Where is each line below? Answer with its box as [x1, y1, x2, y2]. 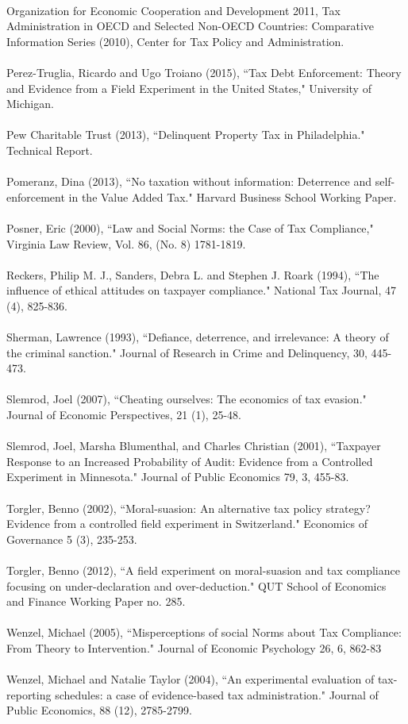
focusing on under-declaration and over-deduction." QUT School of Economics [6, 577, 387, 594]
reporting [6, 686, 52, 703]
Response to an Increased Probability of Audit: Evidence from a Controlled [6, 452, 373, 469]
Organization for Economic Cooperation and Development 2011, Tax [6, 2, 341, 18]
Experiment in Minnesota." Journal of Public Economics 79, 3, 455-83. [6, 468, 349, 485]
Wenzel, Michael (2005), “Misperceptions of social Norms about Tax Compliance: [6, 624, 402, 641]
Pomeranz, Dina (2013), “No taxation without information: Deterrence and [6, 173, 372, 190]
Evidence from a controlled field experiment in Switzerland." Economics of [6, 515, 368, 532]
